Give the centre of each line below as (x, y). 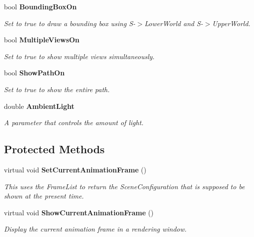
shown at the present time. (44, 196)
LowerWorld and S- (174, 23)
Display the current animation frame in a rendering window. (95, 229)
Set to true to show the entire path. (57, 89)
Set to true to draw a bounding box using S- (70, 23)
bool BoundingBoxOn (40, 6)
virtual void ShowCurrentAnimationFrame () (79, 212)
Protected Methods (54, 149)
